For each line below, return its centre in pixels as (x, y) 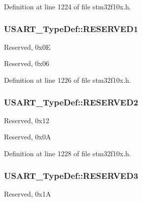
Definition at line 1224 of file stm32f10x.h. (68, 6)
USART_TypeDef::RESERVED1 (71, 28)
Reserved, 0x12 (27, 120)
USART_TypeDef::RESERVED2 (71, 102)
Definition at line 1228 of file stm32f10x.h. (68, 153)
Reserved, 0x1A (28, 193)
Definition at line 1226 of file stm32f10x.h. (68, 80)
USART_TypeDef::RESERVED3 (71, 175)
